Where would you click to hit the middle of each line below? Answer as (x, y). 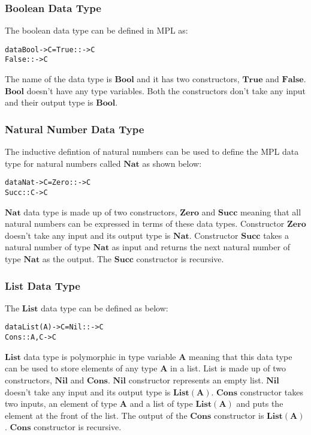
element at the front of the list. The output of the (96, 415)
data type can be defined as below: (105, 307)
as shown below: (172, 163)
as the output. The (77, 259)
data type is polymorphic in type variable (100, 356)
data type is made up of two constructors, (100, 211)
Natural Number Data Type (75, 129)
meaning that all (271, 211)
